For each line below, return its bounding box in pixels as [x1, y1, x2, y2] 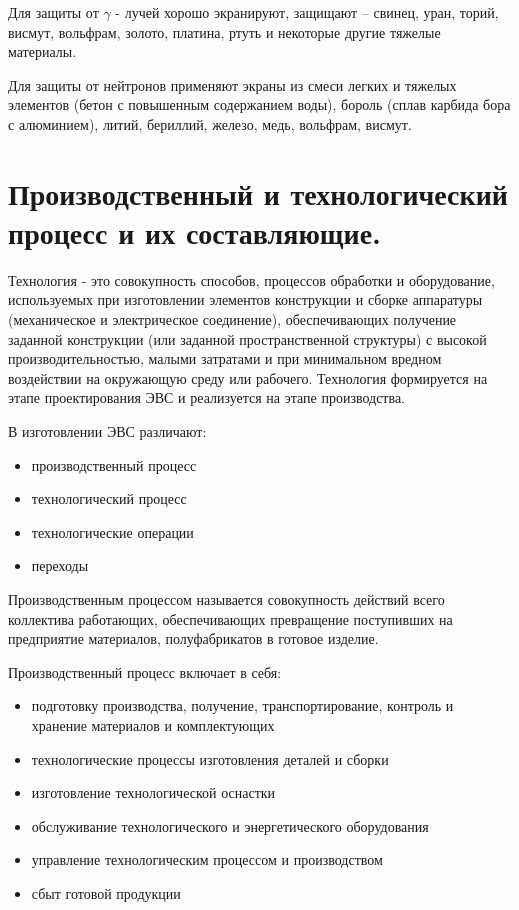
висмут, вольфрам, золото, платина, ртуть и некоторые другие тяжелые [8, 21, 441, 42]
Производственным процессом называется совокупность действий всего [8, 589, 445, 609]
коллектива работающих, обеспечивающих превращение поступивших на [8, 608, 453, 629]
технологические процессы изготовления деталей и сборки [31, 748, 389, 769]
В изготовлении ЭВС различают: [8, 421, 207, 442]
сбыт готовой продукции [31, 882, 181, 903]
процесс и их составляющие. [8, 211, 381, 252]
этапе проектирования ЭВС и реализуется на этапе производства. [8, 387, 406, 408]
